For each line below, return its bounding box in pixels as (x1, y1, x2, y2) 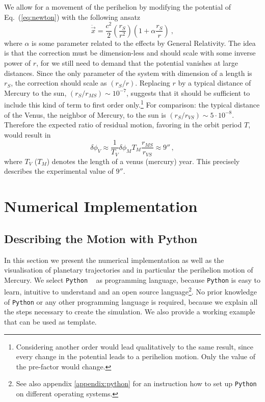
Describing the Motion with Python (4, 230, 198, 246)
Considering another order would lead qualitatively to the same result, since (16, 341, 254, 352)
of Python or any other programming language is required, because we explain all (4, 296, 258, 307)
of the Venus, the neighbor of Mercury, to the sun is (4, 109, 166, 120)
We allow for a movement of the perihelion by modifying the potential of (4, 2, 231, 12)
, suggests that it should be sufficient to (126, 87, 250, 98)
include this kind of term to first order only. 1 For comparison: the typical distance (4, 98, 260, 110)
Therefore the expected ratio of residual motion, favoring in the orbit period (4, 119, 242, 130)
